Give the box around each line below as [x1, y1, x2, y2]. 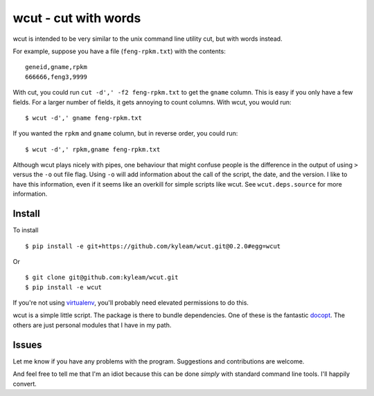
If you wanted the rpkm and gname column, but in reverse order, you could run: [12, 129, 238, 138]
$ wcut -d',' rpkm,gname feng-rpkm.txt [25, 145, 161, 153]
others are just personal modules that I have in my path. [12, 321, 172, 329]
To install [12, 226, 39, 234]
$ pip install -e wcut [25, 283, 103, 291]
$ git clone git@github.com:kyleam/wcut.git [25, 274, 179, 281]
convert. [12, 379, 37, 388]
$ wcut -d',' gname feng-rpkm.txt [25, 114, 142, 122]
